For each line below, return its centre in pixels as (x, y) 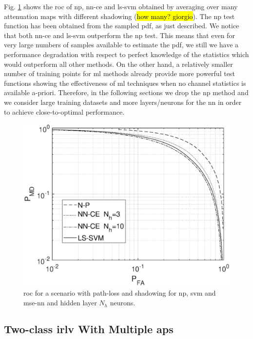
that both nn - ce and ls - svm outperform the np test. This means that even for (119, 35)
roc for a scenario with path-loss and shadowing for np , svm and (120, 293)
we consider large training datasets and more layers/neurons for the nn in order (123, 102)
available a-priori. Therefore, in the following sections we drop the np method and (126, 92)
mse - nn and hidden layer (60, 303)
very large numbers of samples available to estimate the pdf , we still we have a (121, 45)
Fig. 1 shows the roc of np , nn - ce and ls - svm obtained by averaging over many (121, 6)
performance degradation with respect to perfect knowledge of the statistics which (126, 54)
